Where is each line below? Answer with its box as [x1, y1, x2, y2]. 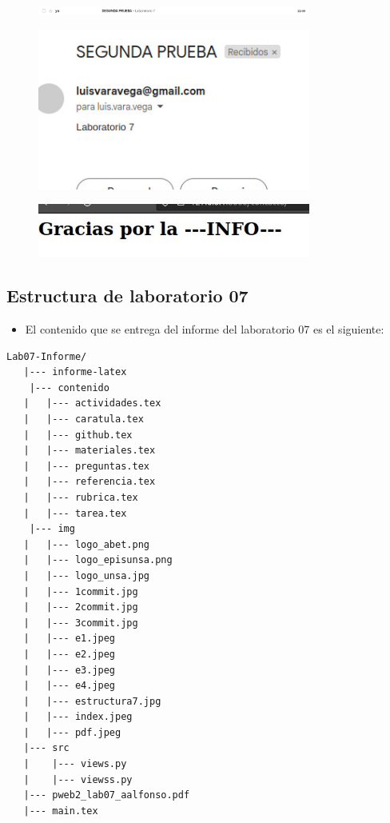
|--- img [29, 523, 75, 535]
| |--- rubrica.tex [23, 491, 138, 503]
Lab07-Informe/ [6, 350, 87, 362]
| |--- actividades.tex [23, 398, 161, 410]
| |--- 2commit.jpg [23, 601, 138, 613]
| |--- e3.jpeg [23, 664, 116, 676]
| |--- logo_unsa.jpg [23, 569, 149, 581]
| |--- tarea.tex [23, 507, 127, 519]
